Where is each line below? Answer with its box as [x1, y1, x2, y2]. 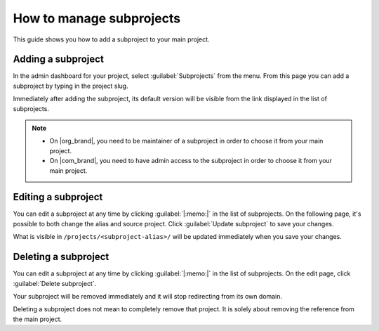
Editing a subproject [13, 191, 103, 203]
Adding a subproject [13, 53, 105, 65]
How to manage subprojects [13, 11, 181, 26]
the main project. [13, 315, 62, 323]
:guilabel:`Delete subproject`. [13, 279, 97, 287]
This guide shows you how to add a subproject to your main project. [13, 35, 210, 44]
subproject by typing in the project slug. [13, 82, 129, 90]
